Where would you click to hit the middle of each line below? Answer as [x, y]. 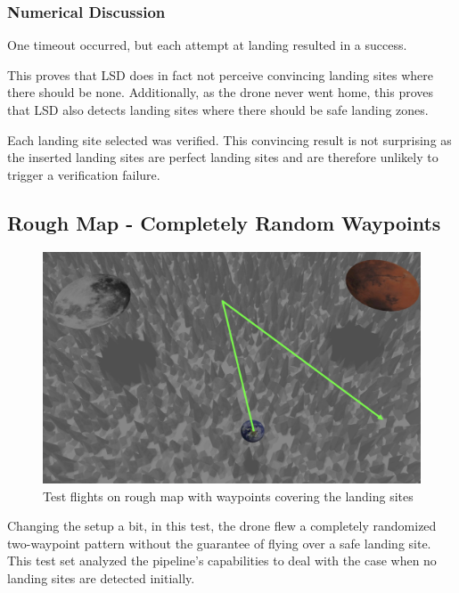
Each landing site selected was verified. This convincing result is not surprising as [229, 139]
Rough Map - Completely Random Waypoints [224, 222]
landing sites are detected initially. [101, 577]
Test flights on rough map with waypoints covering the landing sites [228, 496]
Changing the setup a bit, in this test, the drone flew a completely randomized [222, 526]
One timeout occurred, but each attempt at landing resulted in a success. [207, 45]
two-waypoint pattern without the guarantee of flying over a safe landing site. [219, 543]
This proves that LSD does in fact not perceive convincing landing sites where [221, 74]
